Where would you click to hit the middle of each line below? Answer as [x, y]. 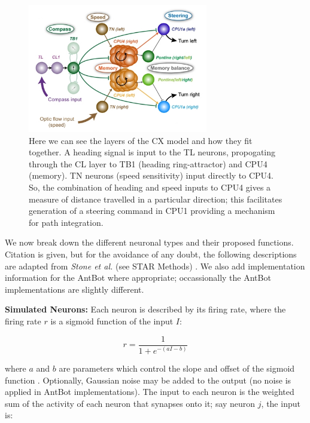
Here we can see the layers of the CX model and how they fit [141, 140]
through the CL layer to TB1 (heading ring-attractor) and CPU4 [148, 163]
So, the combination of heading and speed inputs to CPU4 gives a [150, 187]
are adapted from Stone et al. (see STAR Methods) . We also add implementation [155, 266]
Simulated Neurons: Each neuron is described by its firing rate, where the [145, 309]
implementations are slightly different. [75, 289]
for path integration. [66, 222]
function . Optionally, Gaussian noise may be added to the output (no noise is [148, 380]
